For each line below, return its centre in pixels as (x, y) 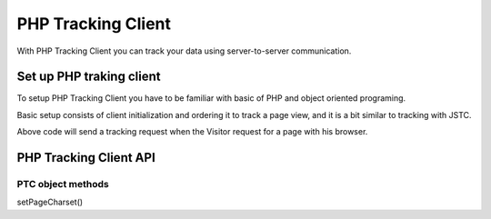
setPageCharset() (50, 202)
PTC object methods (63, 184)
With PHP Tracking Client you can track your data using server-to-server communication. (184, 51)
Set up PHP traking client (89, 77)
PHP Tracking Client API (86, 158)
